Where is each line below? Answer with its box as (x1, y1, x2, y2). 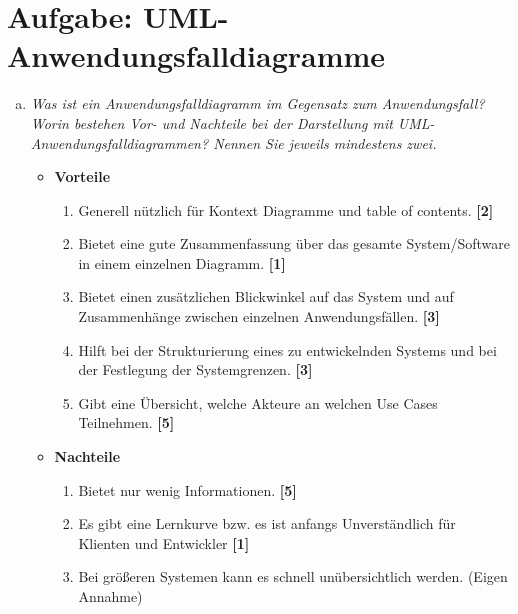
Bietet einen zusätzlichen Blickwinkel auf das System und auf (78, 286, 454, 307)
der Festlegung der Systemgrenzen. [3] (78, 359, 313, 380)
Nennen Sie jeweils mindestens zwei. (213, 132, 437, 153)
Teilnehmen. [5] (78, 412, 175, 433)
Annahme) (78, 586, 143, 606)
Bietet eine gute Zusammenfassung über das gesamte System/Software (78, 233, 510, 254)
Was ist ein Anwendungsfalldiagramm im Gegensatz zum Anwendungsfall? (30, 93, 485, 114)
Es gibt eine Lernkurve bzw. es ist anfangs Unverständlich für (78, 513, 456, 534)
